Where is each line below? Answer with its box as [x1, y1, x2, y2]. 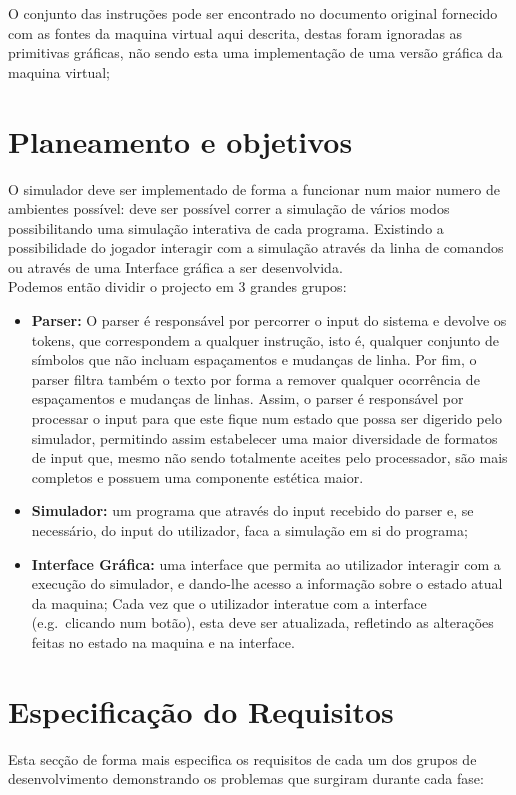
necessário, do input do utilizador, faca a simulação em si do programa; [31, 520, 468, 540]
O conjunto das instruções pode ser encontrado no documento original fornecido [8, 3, 498, 23]
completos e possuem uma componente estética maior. [31, 466, 364, 487]
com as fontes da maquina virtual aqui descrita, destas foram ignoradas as [8, 22, 463, 43]
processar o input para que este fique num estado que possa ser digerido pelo [31, 408, 502, 429]
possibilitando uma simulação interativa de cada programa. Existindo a [8, 217, 444, 238]
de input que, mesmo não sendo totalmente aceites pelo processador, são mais [31, 447, 508, 468]
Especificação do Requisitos [8, 690, 394, 731]
